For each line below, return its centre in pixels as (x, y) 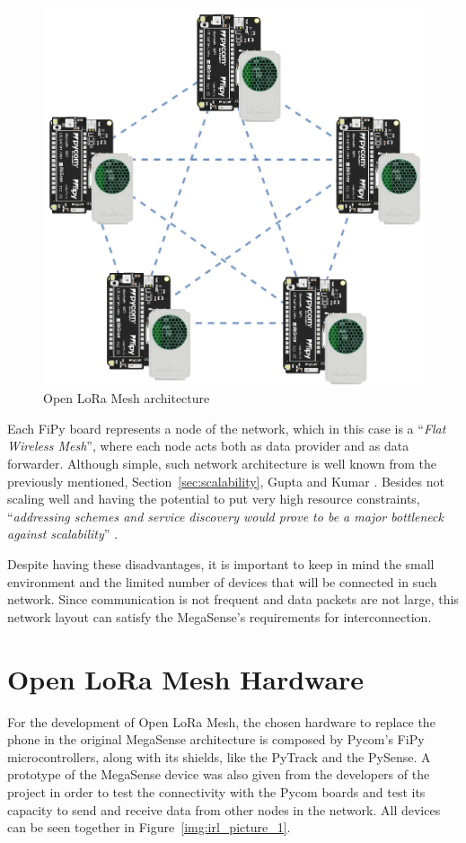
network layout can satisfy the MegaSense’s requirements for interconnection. (220, 616)
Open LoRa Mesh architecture (127, 398)
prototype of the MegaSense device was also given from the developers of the (219, 774)
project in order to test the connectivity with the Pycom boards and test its (216, 791)
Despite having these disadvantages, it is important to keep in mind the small (221, 564)
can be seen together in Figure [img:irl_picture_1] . (149, 827)
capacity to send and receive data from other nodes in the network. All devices (224, 809)
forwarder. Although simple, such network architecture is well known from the (222, 464)
